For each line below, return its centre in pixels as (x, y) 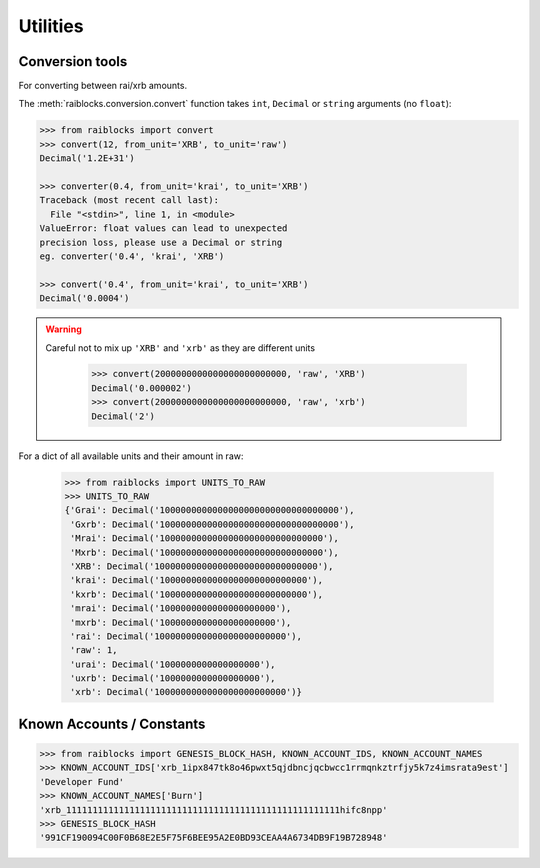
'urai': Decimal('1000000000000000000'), (173, 664)
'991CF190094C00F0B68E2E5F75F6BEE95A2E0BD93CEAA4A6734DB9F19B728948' (213, 838)
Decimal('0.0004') (84, 298)
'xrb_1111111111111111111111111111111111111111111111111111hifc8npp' (213, 809)
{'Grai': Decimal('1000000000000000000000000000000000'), (209, 510)
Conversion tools (73, 61)
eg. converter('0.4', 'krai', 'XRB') (132, 256)
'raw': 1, (94, 650)
